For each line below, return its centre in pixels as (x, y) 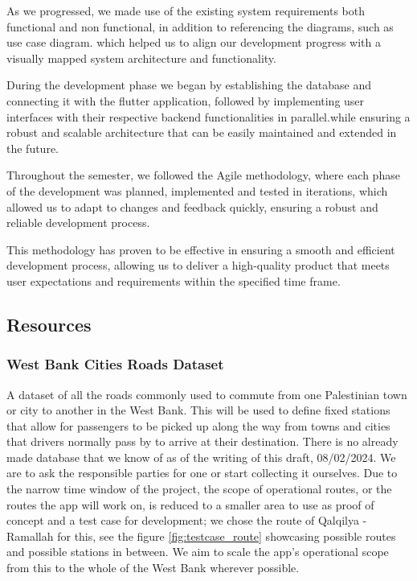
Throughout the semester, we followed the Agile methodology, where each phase (203, 175)
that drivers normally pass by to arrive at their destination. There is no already (202, 441)
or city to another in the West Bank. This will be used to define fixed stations (198, 410)
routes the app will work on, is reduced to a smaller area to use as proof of (190, 504)
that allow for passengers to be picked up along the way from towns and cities (198, 425)
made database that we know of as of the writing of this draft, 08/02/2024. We (201, 457)
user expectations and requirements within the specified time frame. (174, 280)
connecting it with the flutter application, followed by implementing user (186, 100)
